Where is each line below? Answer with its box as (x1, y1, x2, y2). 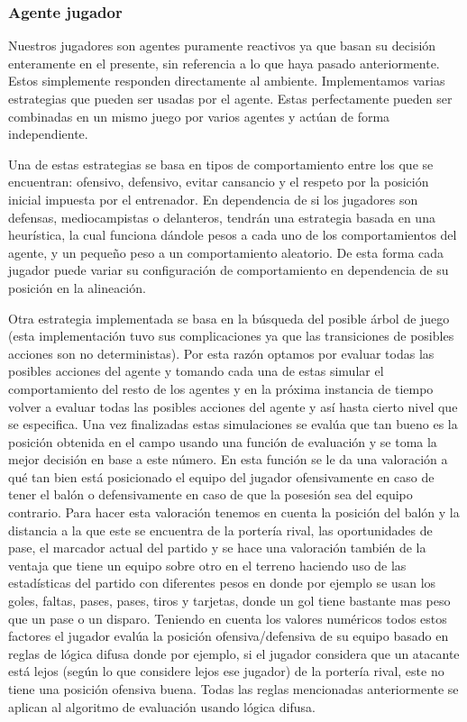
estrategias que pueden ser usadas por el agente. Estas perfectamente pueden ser (8, 89, 453, 107)
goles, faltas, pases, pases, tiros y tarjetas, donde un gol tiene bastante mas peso (8, 591, 451, 610)
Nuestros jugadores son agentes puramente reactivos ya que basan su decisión (8, 36, 436, 55)
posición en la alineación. (8, 278, 146, 297)
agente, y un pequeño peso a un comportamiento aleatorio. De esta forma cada (8, 242, 444, 261)
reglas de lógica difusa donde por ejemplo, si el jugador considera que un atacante (8, 644, 460, 663)
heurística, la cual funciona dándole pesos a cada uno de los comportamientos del (8, 225, 457, 244)
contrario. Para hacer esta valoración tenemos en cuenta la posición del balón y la (8, 503, 460, 522)
